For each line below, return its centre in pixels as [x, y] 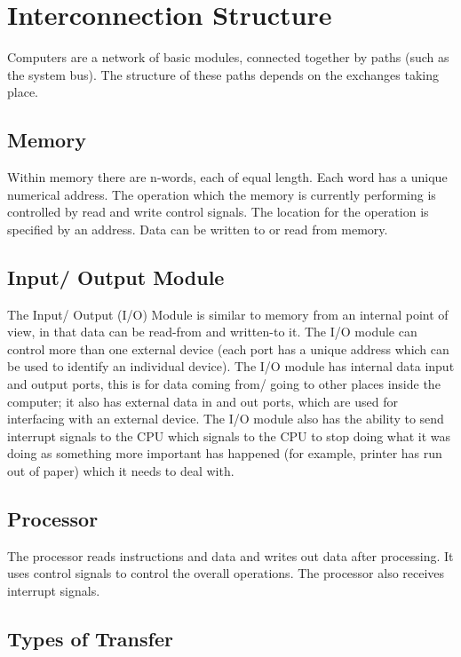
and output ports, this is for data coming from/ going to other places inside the [224, 384]
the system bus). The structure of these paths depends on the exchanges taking [223, 74]
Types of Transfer [90, 638]
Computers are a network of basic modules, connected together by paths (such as [228, 57]
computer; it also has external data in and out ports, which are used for [203, 401]
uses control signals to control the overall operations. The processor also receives [226, 573]
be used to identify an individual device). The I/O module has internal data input [231, 366]
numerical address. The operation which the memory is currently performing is [222, 194]
